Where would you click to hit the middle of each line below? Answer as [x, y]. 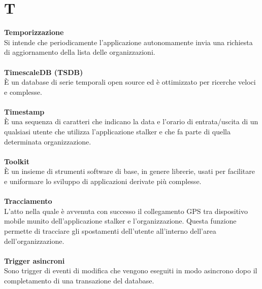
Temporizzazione [34, 32]
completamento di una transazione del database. [79, 280]
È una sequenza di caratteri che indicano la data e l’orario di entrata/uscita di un [131, 121]
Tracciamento [28, 201]
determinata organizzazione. [48, 141]
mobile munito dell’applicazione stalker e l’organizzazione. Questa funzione [120, 221]
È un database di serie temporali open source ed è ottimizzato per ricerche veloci [130, 82]
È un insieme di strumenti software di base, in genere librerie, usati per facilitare [129, 171]
